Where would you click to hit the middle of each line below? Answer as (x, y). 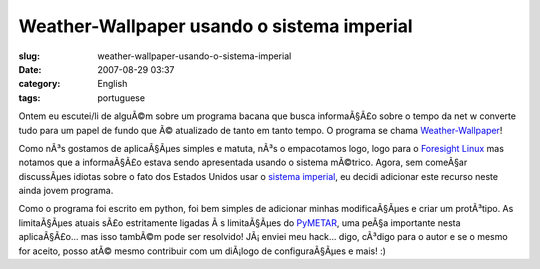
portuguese (121, 97)
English (112, 84)
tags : (29, 97)
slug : (29, 56)
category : (39, 84)
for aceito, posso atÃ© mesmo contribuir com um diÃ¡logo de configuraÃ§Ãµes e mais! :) (202, 251)
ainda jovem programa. (66, 191)
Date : (30, 69)
